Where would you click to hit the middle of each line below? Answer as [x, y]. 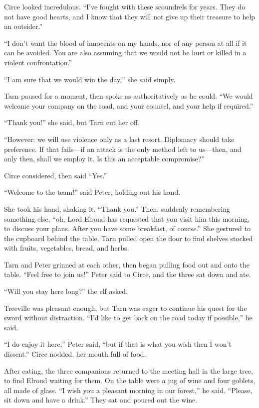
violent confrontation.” [38, 62]
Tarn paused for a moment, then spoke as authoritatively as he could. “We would [129, 96]
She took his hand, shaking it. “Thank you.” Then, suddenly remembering [117, 208]
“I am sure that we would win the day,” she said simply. [90, 79]
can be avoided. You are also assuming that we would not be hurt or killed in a [125, 53]
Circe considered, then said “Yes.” [56, 175]
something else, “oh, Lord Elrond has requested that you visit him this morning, [127, 218]
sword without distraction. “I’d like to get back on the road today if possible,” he [128, 318]
